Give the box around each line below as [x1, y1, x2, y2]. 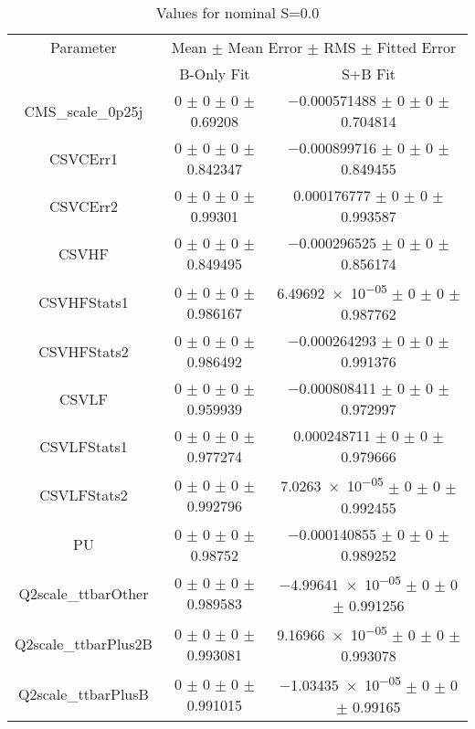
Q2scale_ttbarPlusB [18, 683, 149, 705]
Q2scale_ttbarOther [18, 582, 149, 604]
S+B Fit [341, 63, 396, 84]
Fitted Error [376, 37, 457, 58]
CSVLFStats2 [39, 484, 128, 506]
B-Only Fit [179, 63, 250, 84]
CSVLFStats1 [39, 435, 128, 457]
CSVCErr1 [48, 147, 118, 169]
